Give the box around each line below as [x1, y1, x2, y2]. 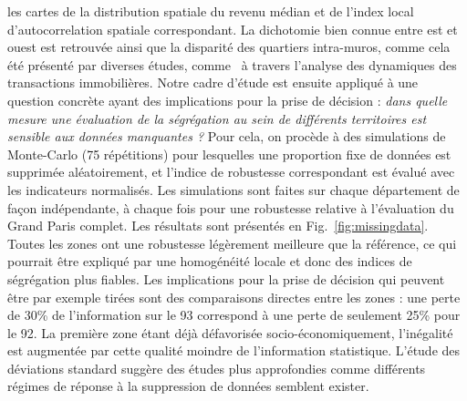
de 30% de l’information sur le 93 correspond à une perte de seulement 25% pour [7, 305, 461, 324]
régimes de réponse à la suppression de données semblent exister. [7, 376, 369, 396]
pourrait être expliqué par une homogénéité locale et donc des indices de [7, 252, 412, 271]
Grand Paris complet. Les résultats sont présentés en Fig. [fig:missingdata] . [7, 216, 429, 235]
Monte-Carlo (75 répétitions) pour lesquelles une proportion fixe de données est [7, 144, 451, 163]
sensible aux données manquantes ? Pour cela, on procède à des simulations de [7, 127, 446, 146]
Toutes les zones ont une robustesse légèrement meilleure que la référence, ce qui [7, 233, 457, 252]
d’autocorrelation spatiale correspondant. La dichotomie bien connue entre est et [7, 19, 458, 38]
